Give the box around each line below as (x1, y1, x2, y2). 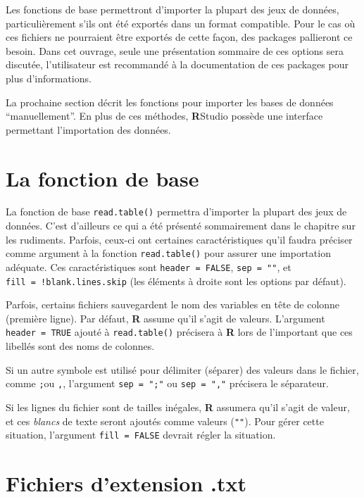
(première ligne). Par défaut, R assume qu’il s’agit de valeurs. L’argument (6, 310, 325, 325)
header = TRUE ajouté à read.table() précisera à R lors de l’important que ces (6, 325, 353, 339)
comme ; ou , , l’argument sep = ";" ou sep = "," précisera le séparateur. (6, 376, 329, 391)
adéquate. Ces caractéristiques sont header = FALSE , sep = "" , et (6, 259, 291, 274)
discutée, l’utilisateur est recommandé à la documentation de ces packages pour (6, 57, 349, 72)
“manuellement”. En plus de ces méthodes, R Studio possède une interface (6, 108, 323, 123)
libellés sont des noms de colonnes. (6, 339, 155, 353)
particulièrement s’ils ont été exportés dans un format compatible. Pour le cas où (6, 15, 356, 30)
